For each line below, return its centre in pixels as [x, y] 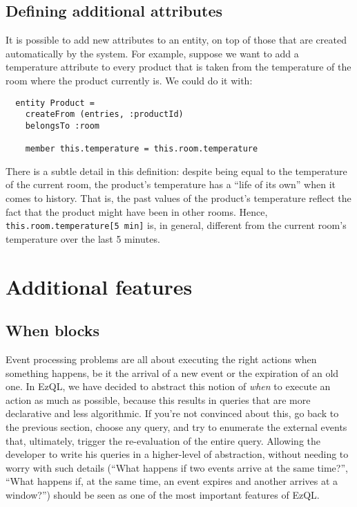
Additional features [99, 286]
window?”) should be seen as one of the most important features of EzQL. [163, 495]
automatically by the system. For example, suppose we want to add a [152, 53]
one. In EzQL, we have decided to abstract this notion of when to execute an [168, 386]
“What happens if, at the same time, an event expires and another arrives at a [172, 481]
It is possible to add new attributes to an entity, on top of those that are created [176, 40]
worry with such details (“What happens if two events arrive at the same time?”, [177, 467]
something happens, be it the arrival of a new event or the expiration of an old [172, 372]
